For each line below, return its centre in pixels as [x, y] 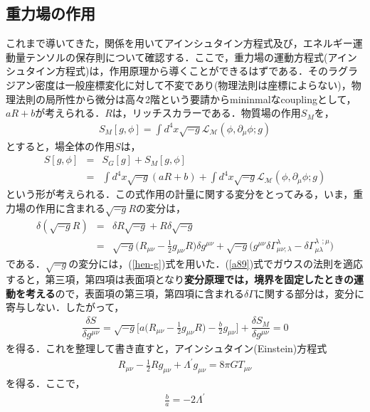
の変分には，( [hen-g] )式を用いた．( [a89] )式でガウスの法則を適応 [216, 264]
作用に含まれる [70, 208]
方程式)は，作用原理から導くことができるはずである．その [192, 71]
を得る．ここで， [46, 383]
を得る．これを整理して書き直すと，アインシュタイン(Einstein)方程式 [166, 348]
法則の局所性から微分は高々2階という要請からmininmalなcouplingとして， [186, 99]
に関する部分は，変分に [309, 293]
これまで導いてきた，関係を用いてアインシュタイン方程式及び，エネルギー [179, 43]
